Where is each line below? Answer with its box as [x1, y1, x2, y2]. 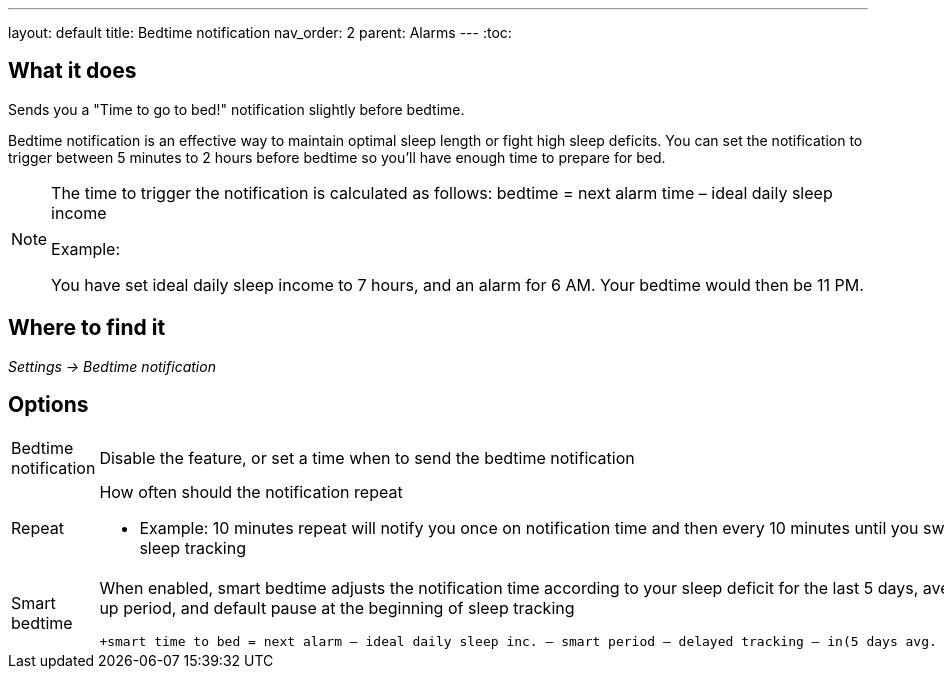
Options [8, 392, 89, 418]
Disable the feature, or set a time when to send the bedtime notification [99, 447, 635, 468]
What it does [8, 58, 137, 84]
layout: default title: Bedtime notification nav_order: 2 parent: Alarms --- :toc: [8, 24, 512, 41]
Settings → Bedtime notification [8, 357, 216, 375]
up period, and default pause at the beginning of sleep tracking [99, 597, 575, 618]
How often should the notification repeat [99, 481, 403, 502]
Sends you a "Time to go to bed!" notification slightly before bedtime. [8, 100, 465, 118]
